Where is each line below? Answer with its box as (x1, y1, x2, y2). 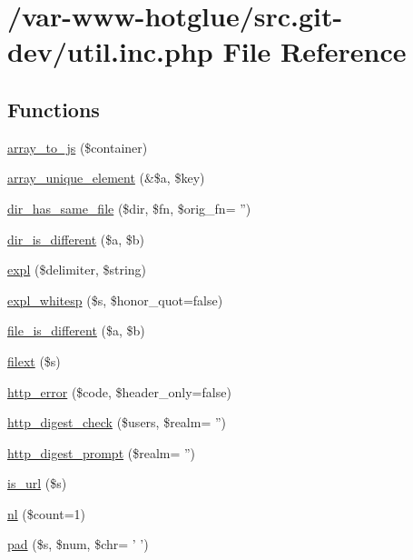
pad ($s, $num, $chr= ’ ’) (7, 535, 149, 554)
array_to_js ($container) (7, 137, 148, 156)
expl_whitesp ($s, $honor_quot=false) (7, 290, 223, 309)
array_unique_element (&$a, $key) (7, 168, 205, 187)
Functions (7, 95, 100, 123)
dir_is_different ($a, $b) (7, 229, 145, 248)
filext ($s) (7, 351, 61, 370)
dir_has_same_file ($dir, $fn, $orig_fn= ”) (7, 198, 251, 217)
